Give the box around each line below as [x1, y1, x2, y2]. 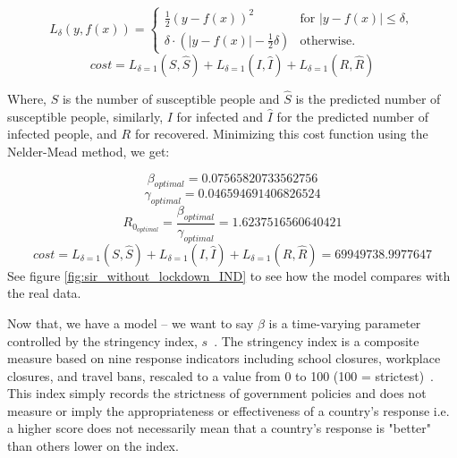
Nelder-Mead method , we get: [7, 141, 170, 160]
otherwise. [300, 34, 356, 47]
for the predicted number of [276, 106, 428, 125]
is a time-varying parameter [268, 313, 421, 332]
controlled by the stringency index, [7, 331, 198, 350]
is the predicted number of [295, 89, 441, 108]
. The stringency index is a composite [214, 331, 419, 350]
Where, [7, 89, 47, 108]
